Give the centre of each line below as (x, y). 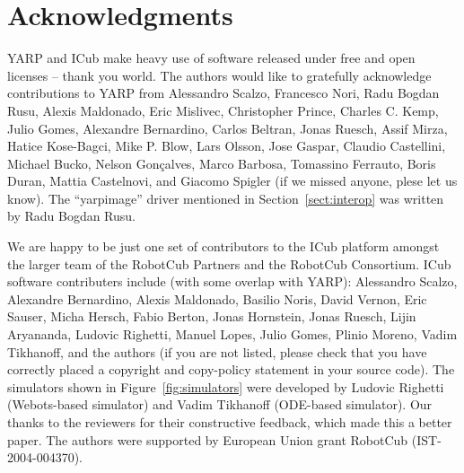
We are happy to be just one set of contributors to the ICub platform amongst (223, 246)
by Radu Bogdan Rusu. (72, 216)
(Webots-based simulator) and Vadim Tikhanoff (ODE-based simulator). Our (220, 404)
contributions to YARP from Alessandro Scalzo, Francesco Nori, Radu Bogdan (223, 93)
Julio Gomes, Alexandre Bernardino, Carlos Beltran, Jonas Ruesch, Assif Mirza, (228, 128)
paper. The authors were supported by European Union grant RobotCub (208, 439)
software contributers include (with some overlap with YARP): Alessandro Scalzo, (232, 281)
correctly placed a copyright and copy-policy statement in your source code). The (231, 369)
